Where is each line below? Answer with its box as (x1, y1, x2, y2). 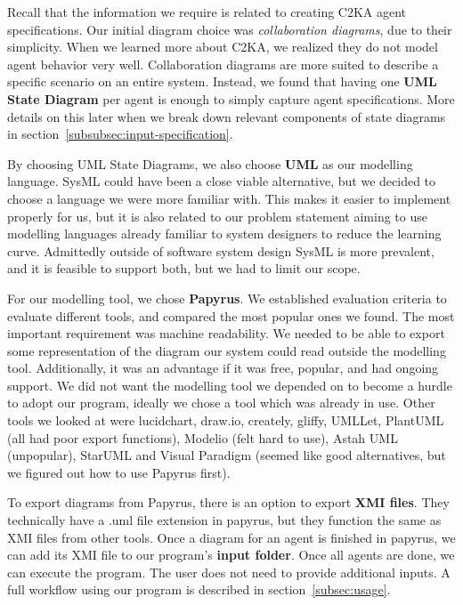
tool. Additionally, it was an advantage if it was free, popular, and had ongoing (7, 359, 439, 377)
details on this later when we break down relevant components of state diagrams (7, 107, 446, 125)
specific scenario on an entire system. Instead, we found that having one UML (7, 72, 437, 91)
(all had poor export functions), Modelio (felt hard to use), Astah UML (7, 428, 398, 447)
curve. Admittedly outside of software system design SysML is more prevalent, (7, 241, 435, 260)
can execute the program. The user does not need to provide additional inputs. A (7, 562, 451, 581)
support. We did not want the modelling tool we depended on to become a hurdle (7, 375, 452, 394)
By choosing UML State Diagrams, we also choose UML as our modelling (7, 154, 413, 173)
